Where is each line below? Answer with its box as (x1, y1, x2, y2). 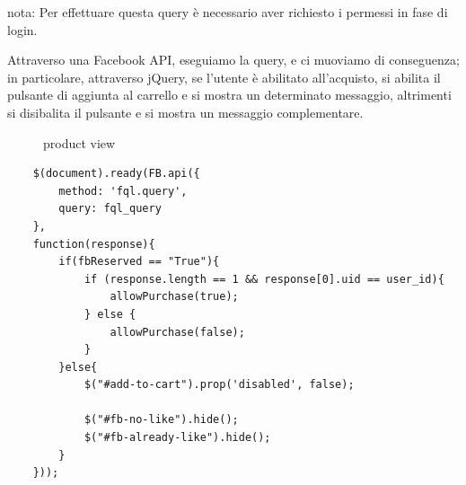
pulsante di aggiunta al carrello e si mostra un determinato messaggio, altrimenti (7, 85, 452, 104)
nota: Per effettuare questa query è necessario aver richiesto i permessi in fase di (7, 3, 448, 21)
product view (43, 133, 116, 152)
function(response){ (32, 237, 155, 251)
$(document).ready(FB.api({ (32, 167, 200, 181)
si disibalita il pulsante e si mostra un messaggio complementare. (7, 102, 364, 121)
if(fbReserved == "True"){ (58, 255, 220, 269)
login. (7, 20, 38, 39)
